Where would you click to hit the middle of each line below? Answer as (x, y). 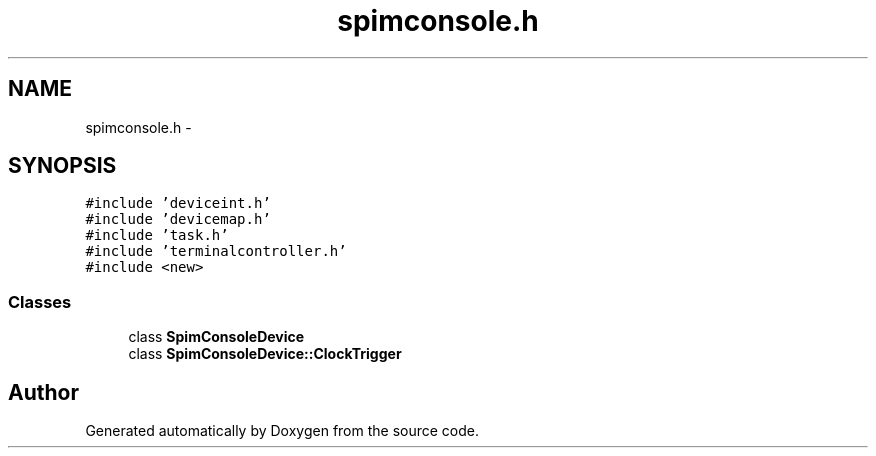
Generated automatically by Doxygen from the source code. (282, 431)
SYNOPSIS (62, 166)
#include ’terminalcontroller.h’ (216, 251)
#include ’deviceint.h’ (178, 203)
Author (43, 392)
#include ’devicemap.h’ (178, 219)
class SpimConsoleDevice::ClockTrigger (265, 354)
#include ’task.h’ (157, 235)
